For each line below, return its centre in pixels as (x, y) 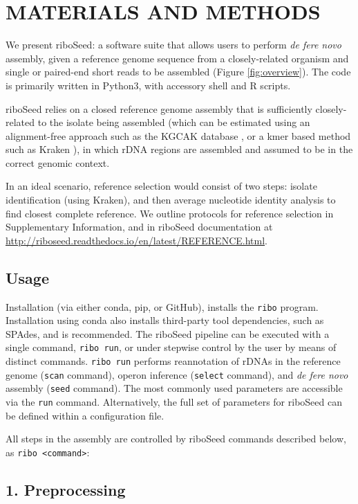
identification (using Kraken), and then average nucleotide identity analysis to (171, 200)
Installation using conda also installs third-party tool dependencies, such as (165, 320)
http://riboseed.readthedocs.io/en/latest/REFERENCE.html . (136, 240)
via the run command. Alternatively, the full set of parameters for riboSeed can (174, 402)
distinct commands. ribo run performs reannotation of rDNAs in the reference (173, 361)
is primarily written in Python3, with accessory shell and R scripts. (148, 85)
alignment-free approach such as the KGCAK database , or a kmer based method (178, 135)
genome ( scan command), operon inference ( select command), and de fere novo (177, 374)
